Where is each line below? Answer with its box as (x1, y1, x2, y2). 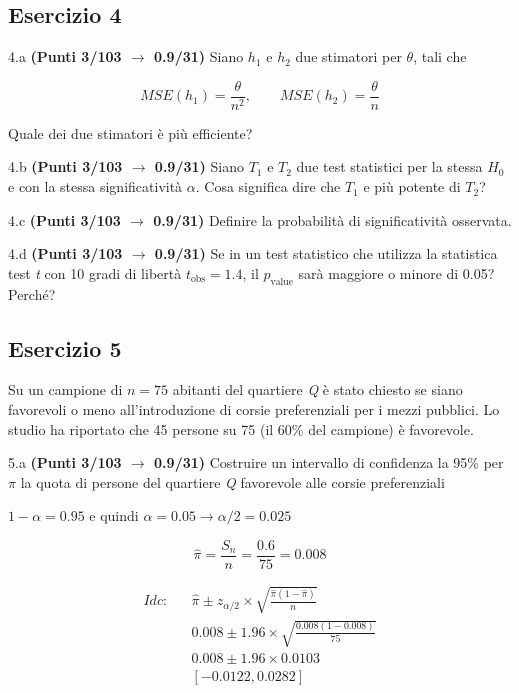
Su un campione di (8, 379, 123, 400)
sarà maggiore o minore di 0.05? (298, 262, 495, 283)
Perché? (8, 283, 56, 304)
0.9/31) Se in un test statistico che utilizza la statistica (154, 243, 498, 264)
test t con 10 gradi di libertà (8, 262, 182, 283)
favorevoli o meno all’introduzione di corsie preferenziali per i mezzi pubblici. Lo (8, 399, 500, 420)
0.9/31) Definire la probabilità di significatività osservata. (153, 209, 512, 230)
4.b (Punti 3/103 (8, 156, 123, 177)
